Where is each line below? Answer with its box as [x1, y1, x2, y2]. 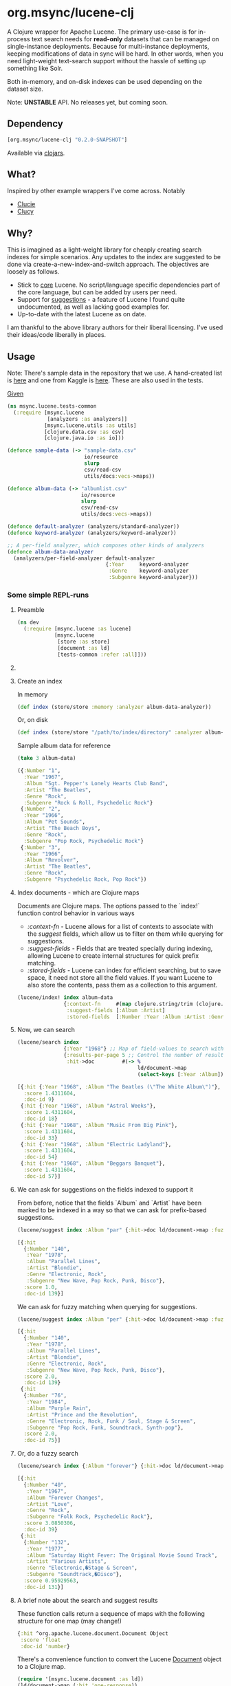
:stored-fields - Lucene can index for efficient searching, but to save [27, 966, 221, 974]
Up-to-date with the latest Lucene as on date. [16, 310, 146, 318]
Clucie [16, 200, 36, 208]
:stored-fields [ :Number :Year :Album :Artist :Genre [66, 1013, 227, 1020]
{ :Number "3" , [20, 844, 61, 851]
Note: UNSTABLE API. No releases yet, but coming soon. [7, 98, 168, 106]
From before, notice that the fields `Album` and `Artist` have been [16, 1198, 201, 1207]
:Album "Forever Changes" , [26, 1494, 104, 1501]
